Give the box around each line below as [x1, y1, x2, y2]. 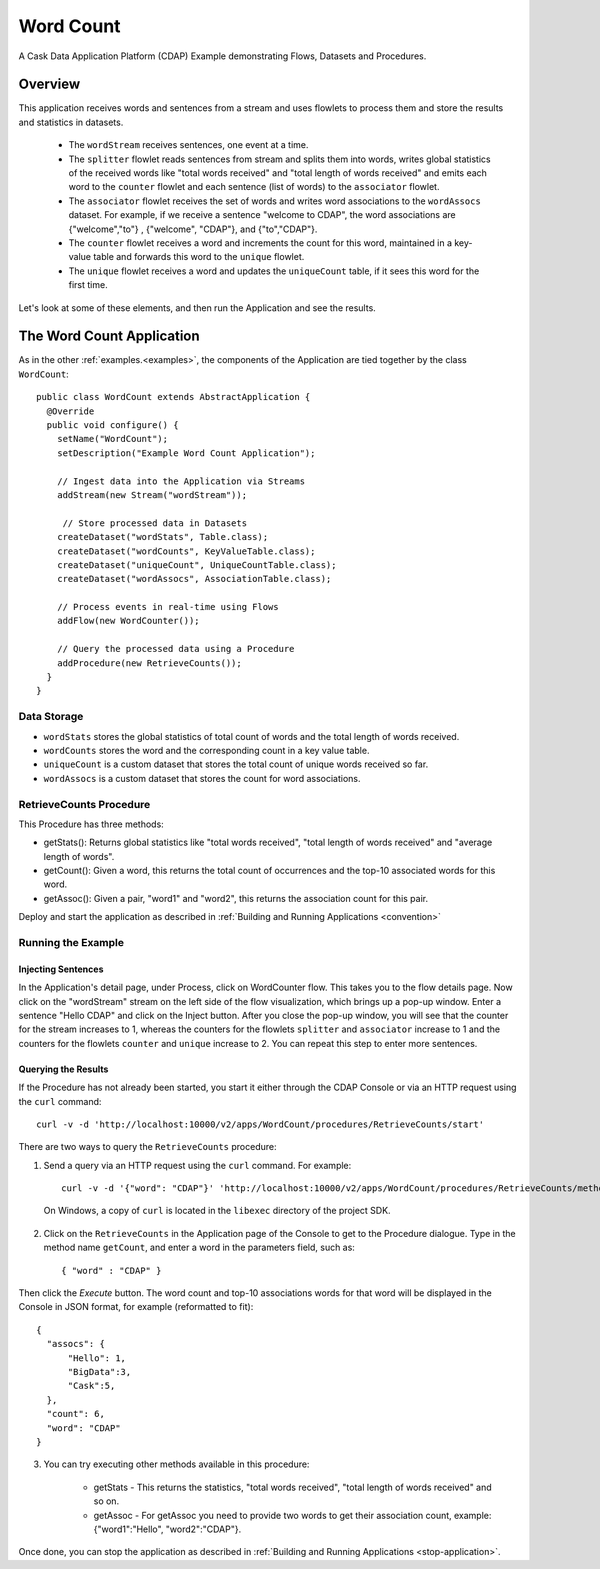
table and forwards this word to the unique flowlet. [93, 251, 305, 263]
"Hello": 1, [67, 1352, 127, 1364]
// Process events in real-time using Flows [56, 601, 279, 613]
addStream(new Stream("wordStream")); [56, 489, 248, 500]
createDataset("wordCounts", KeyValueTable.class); [56, 545, 316, 557]
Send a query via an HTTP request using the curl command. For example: [43, 1159, 352, 1171]
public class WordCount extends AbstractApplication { [36, 391, 311, 403]
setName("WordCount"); [56, 433, 169, 445]
